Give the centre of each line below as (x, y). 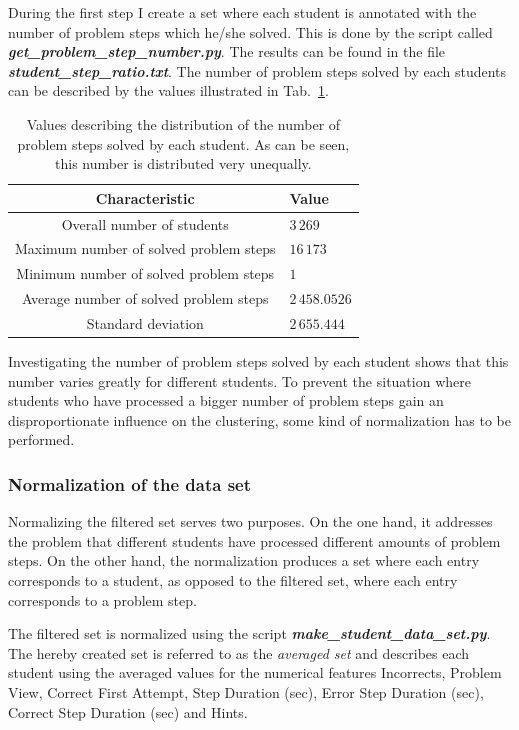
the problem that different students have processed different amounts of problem (254, 540)
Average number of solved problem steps (145, 298)
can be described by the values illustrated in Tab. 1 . (168, 90)
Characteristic (145, 197)
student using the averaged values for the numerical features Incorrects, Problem (255, 672)
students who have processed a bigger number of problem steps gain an (226, 400)
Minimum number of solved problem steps (145, 273)
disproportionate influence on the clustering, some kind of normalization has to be (259, 419)
